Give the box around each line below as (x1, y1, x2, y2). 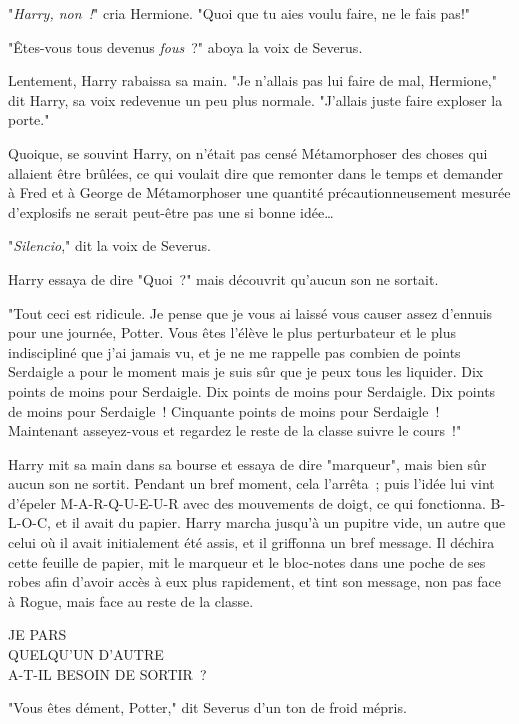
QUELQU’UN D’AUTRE (8, 644, 164, 665)
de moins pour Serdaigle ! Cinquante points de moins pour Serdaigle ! (8, 400, 440, 421)
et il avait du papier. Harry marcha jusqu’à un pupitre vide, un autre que (55, 512, 506, 533)
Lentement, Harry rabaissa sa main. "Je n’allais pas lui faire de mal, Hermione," (8, 70, 497, 91)
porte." (8, 109, 50, 130)
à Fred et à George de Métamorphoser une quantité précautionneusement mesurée (8, 182, 511, 203)
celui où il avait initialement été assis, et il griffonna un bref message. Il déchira (8, 532, 495, 553)
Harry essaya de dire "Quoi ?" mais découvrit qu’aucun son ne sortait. (8, 268, 439, 289)
